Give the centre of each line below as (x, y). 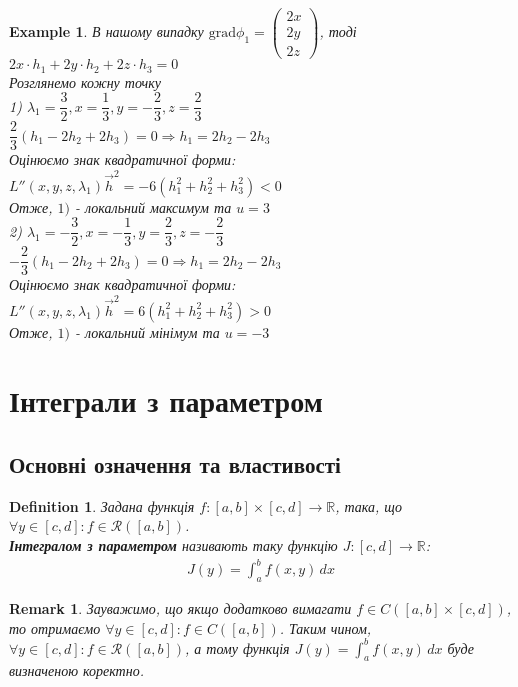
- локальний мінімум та (147, 331)
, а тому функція (237, 647)
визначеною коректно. (76, 670)
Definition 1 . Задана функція (102, 505)
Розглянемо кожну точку (85, 81)
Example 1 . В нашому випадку (106, 31)
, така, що (369, 505)
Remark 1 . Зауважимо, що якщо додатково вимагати (180, 607)
